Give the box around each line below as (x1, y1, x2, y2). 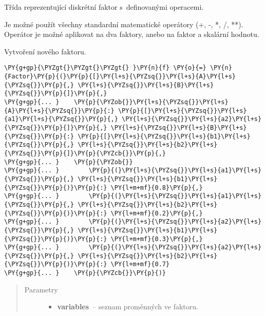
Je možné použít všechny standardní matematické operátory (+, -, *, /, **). (4, 18, 243, 29)
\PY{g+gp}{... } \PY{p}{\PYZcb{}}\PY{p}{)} (4, 269, 166, 277)
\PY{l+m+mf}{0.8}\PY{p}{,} (110, 184, 203, 191)
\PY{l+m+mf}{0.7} (110, 261, 170, 268)
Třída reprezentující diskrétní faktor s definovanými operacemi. (4, 2, 204, 12)
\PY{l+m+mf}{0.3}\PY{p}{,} (110, 235, 203, 243)
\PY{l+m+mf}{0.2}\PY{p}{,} (110, 209, 203, 217)
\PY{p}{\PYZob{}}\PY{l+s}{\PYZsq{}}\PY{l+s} (74, 98, 229, 106)
